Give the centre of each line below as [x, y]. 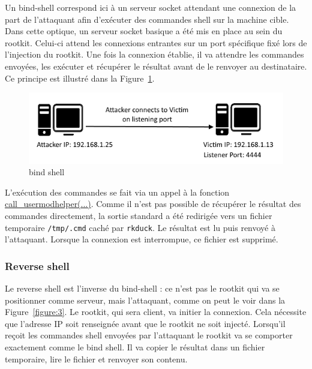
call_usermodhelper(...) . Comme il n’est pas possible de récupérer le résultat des [153, 204]
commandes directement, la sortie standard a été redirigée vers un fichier [139, 215]
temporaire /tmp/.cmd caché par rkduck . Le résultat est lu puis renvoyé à [140, 227]
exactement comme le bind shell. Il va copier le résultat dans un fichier [135, 347]
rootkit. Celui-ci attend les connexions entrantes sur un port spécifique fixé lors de [156, 42]
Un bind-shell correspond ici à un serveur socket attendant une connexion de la [151, 7]
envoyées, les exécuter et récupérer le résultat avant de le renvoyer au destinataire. [156, 66]
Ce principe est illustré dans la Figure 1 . [80, 78]
